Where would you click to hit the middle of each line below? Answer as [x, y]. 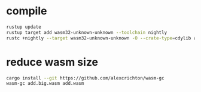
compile [27, 11]
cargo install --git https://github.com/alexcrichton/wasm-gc [85, 78]
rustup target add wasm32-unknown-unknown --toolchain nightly [87, 32]
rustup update [24, 27]
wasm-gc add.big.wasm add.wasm [45, 84]
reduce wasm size [52, 62]
